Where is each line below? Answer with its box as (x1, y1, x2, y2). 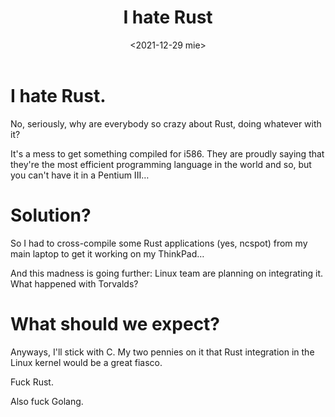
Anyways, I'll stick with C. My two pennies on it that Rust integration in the (10, 346, 315, 358)
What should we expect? (10, 312, 221, 335)
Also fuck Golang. (10, 395, 84, 407)
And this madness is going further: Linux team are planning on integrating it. (10, 267, 324, 279)
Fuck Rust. (10, 376, 54, 388)
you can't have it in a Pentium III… (10, 169, 150, 181)
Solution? (10, 204, 92, 226)
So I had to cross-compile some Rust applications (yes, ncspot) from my (10, 237, 308, 249)
